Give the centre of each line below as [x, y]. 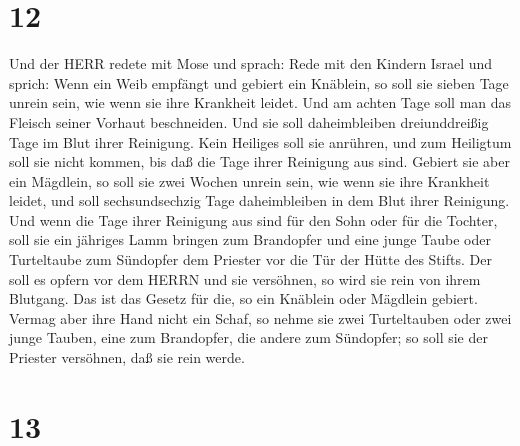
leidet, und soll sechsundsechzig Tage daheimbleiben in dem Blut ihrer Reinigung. [259, 200]
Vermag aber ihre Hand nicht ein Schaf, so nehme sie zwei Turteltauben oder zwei [260, 317]
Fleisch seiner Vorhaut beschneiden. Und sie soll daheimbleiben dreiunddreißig [249, 121]
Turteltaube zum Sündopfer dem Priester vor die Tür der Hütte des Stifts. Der [250, 259]
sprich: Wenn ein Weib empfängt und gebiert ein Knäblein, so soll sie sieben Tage [259, 82]
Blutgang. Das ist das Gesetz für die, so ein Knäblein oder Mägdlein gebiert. [243, 298]
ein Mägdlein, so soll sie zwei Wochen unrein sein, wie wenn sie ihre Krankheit [249, 180]
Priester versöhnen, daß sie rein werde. [127, 357]
